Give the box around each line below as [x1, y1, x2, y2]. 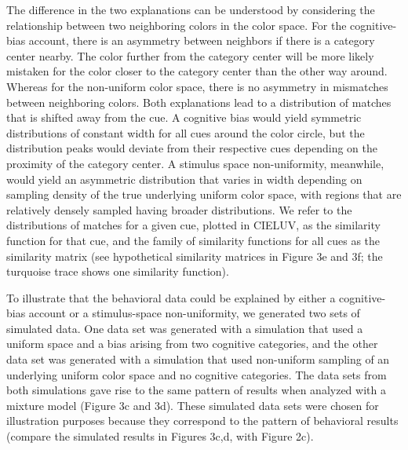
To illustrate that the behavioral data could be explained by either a [6, 289, 336, 305]
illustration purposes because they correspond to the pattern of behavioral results [6, 412, 399, 429]
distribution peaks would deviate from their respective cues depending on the [6, 140, 377, 156]
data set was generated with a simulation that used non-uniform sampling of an [6, 351, 390, 368]
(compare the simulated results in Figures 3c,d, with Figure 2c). [6, 428, 314, 445]
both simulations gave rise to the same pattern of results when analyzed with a [6, 382, 386, 398]
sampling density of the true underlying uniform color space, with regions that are [6, 186, 402, 203]
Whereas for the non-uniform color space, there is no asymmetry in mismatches [6, 78, 388, 94]
